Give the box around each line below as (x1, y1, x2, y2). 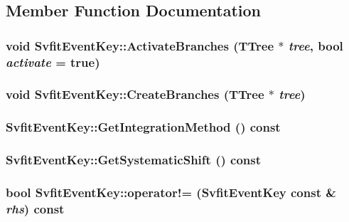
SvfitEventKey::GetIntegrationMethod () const (6, 118, 281, 136)
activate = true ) (6, 53, 100, 70)
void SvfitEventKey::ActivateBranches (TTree (6, 36, 274, 54)
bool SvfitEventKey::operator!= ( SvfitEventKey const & (6, 184, 336, 201)
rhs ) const (6, 199, 65, 217)
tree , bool (288, 36, 343, 54)
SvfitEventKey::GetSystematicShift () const (6, 151, 261, 169)
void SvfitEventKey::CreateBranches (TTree (6, 85, 264, 103)
